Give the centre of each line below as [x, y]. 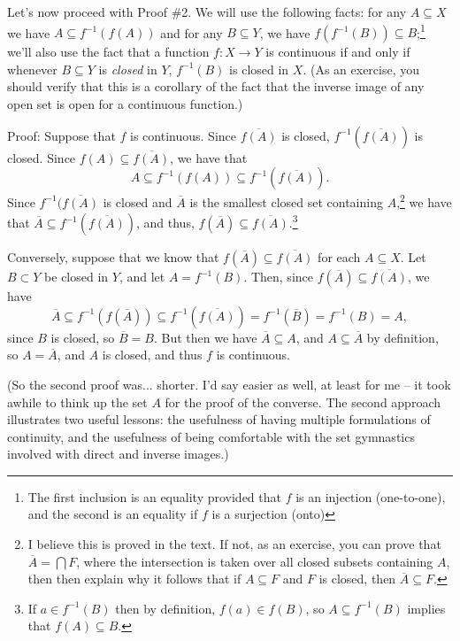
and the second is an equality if [113, 514]
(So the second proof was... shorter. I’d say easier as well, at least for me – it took [229, 384]
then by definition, [165, 608]
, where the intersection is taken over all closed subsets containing [255, 561]
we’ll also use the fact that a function [108, 52]
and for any [192, 32]
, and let [142, 277]
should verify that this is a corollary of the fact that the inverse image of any [216, 86]
